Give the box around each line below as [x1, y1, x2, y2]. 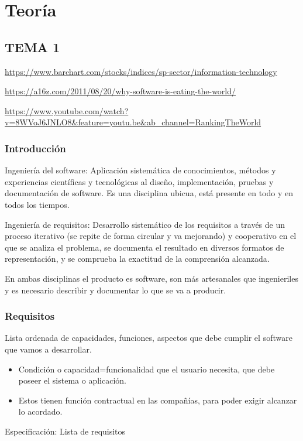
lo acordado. [18, 405, 63, 418]
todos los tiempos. [5, 198, 70, 210]
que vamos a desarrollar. [5, 343, 92, 355]
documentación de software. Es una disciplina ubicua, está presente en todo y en [5, 187, 293, 199]
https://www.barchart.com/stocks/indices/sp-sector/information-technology [5, 65, 277, 77]
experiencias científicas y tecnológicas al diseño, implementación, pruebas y [5, 175, 274, 187]
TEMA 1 [5, 37, 60, 56]
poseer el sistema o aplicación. [18, 374, 126, 387]
